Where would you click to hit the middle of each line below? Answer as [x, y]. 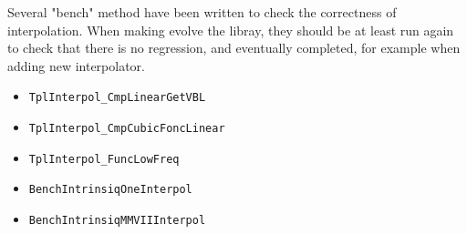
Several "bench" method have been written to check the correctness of [202, 12]
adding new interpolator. [77, 65]
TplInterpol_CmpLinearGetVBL [117, 98]
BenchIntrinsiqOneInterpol [110, 190]
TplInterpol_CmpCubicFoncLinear [127, 129]
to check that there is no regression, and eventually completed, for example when [234, 48]
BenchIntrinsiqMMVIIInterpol [117, 220]
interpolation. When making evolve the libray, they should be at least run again [231, 30]
